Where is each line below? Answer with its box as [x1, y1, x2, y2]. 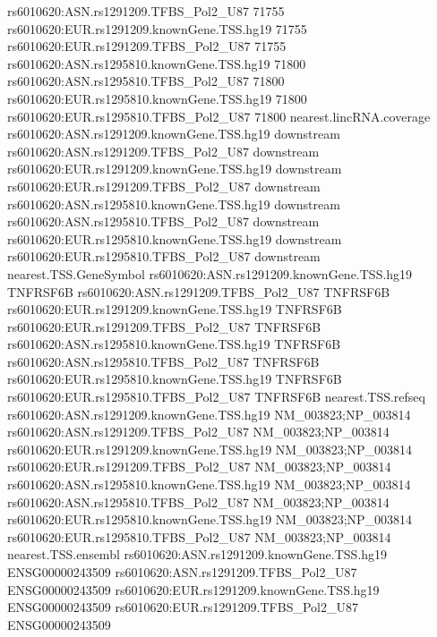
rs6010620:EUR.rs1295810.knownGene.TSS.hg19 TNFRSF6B [7, 369, 342, 388]
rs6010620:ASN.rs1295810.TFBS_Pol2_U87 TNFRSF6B [7, 352, 320, 370]
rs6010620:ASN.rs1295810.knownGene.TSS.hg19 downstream [7, 194, 340, 213]
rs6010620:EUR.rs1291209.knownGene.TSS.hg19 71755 [7, 19, 307, 38]
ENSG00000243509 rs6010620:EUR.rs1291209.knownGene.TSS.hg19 [7, 580, 380, 599]
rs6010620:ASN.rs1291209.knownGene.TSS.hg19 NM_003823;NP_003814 [7, 404, 411, 423]
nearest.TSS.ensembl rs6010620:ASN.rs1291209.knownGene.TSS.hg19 [7, 545, 388, 564]
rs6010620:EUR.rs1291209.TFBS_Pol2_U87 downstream [7, 176, 321, 195]
